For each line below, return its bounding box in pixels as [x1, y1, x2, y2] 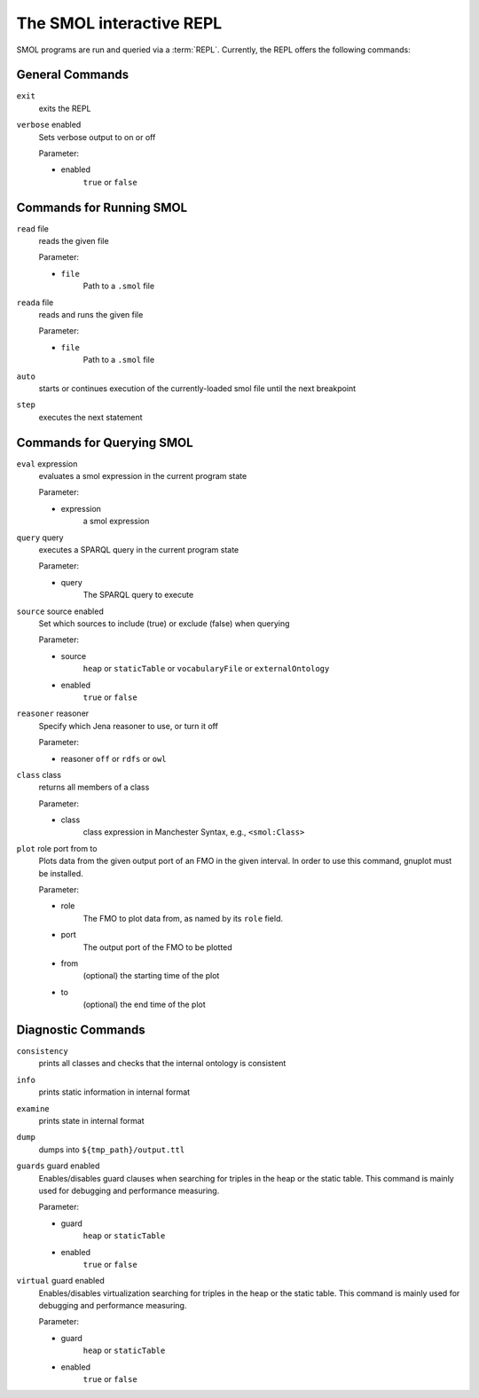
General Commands [16, 67, 129, 82]
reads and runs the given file [38, 310, 144, 320]
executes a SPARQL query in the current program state [38, 545, 239, 555]
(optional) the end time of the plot [82, 999, 206, 1010]
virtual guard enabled [16, 1276, 106, 1286]
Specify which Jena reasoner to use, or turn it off [38, 720, 219, 731]
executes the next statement [38, 412, 143, 422]
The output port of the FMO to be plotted [82, 941, 232, 953]
